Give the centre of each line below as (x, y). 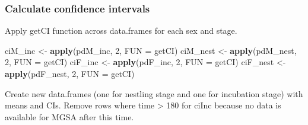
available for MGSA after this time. (69, 116)
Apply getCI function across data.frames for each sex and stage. (121, 31)
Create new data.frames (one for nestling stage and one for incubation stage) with (154, 93)
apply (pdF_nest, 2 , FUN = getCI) (70, 73)
